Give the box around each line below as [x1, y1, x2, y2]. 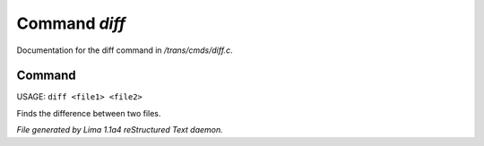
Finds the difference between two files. [16, 107, 161, 118]
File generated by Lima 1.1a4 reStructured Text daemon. [16, 125, 223, 135]
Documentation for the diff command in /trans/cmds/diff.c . [16, 45, 233, 56]
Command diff [16, 13, 125, 33]
